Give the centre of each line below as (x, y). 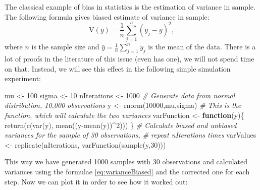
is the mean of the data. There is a (202, 47)
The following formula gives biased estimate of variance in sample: (107, 16)
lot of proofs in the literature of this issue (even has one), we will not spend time (129, 59)
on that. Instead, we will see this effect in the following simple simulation (118, 68)
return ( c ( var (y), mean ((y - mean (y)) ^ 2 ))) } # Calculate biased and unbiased (121, 125)
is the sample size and (65, 47)
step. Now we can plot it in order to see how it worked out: (96, 181)
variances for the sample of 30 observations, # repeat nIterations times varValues (131, 135)
